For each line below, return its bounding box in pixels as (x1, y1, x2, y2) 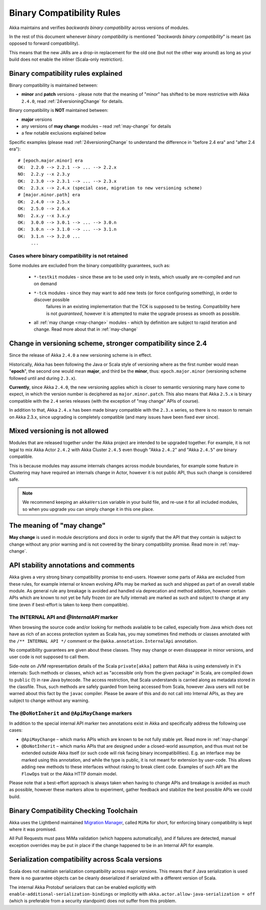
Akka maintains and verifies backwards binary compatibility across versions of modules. (9, 25, 190, 31)
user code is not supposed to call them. (9, 654, 90, 660)
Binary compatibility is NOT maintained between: (9, 107, 108, 113)
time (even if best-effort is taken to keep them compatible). (9, 601, 129, 607)
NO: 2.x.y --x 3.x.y (18, 212, 70, 218)
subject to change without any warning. (9, 698, 90, 703)
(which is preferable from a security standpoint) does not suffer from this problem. (9, 898, 177, 904)
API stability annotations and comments (9, 561, 135, 569)
